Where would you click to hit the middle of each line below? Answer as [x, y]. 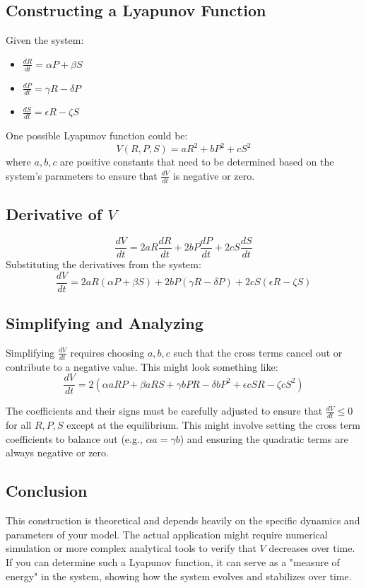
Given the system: [45, 40]
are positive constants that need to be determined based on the [197, 162]
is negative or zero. [214, 175]
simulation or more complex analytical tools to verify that [131, 548]
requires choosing [107, 352]
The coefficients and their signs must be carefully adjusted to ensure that [164, 411]
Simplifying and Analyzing [105, 323]
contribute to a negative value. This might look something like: [142, 366]
